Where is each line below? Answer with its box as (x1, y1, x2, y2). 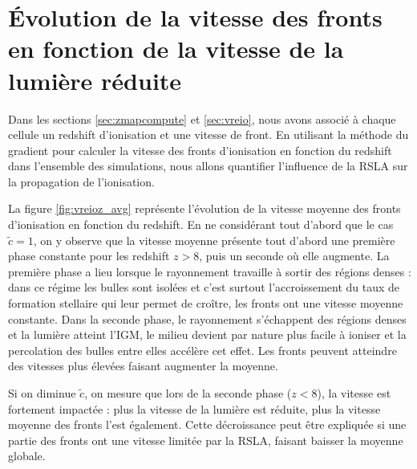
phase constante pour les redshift (8, 247, 170, 264)
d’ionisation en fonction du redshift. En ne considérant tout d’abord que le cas (8, 216, 394, 233)
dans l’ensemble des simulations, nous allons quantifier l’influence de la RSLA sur (8, 157, 408, 174)
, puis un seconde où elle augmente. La (199, 247, 390, 264)
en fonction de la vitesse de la (8, 32, 344, 65)
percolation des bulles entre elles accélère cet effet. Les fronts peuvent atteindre (8, 341, 397, 358)
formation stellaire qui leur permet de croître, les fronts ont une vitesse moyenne (8, 295, 403, 312)
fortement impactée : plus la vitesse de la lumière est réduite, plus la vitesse (8, 400, 381, 417)
